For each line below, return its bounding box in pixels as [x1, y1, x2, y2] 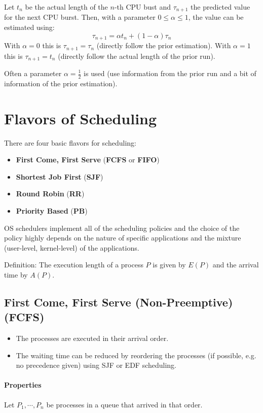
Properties [4, 380, 42, 390]
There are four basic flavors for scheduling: [4, 137, 136, 148]
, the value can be [188, 12, 244, 22]
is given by [153, 259, 186, 270]
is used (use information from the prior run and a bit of [84, 68, 256, 78]
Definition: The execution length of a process [4, 259, 143, 270]
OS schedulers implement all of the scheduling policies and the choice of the [4, 222, 240, 233]
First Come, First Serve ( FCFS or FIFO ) [16, 154, 160, 165]
